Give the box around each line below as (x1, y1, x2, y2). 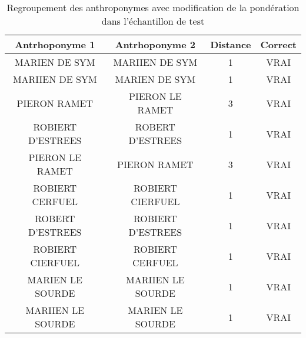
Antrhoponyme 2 (115, 38, 195, 51)
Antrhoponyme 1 (15, 38, 95, 51)
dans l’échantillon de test (101, 14, 205, 28)
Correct (260, 38, 297, 51)
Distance (210, 38, 251, 51)
